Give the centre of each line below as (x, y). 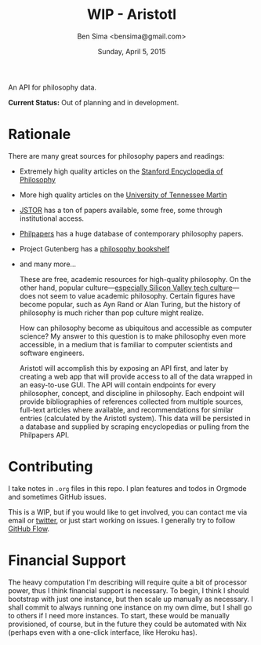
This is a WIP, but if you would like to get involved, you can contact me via (128, 511)
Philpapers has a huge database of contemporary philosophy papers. (131, 233)
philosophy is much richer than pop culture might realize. (111, 313)
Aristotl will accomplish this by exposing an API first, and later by (124, 368)
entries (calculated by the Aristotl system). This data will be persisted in (135, 418)
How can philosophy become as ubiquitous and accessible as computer (136, 328)
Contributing (51, 467)
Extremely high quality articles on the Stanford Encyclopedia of (121, 171)
